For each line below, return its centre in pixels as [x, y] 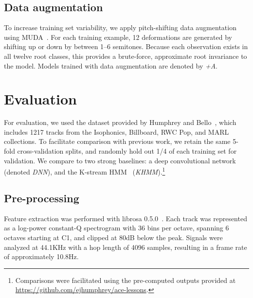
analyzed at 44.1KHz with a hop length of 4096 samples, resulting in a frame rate [126, 247]
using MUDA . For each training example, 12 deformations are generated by [118, 37]
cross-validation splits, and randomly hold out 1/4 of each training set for [127, 151]
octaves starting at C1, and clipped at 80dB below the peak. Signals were [113, 237]
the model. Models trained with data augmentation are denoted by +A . [111, 65]
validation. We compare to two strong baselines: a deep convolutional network [120, 160]
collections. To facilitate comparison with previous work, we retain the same [117, 141]
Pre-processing [42, 198]
